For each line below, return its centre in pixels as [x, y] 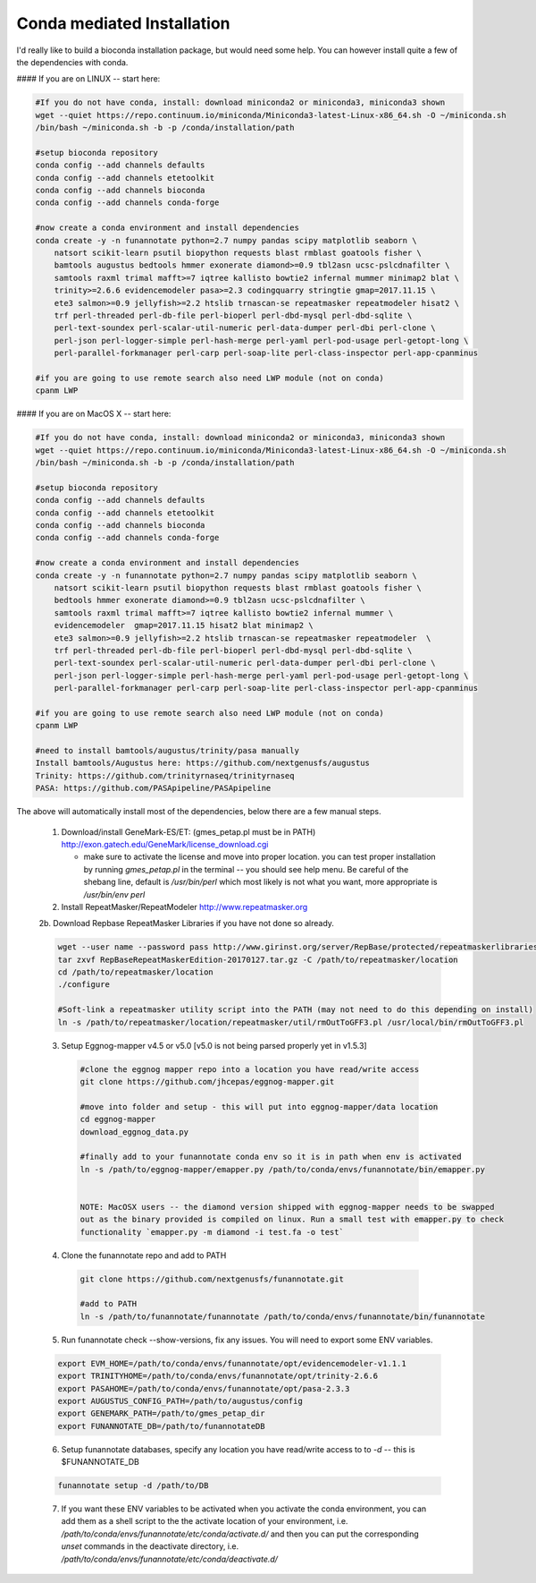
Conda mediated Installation [124, 23]
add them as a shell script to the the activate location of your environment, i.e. [205, 1521]
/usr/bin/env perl [114, 894]
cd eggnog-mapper [118, 1119]
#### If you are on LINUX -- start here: [88, 79]
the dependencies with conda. [72, 62]
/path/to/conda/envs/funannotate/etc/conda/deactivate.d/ [170, 1559]
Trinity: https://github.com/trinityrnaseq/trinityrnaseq [165, 775]
